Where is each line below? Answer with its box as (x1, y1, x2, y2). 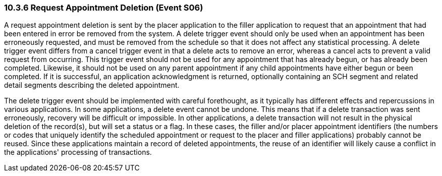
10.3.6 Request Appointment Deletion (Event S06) (4, 3, 203, 13)
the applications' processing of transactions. (4, 148, 152, 157)
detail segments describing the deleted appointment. (4, 81, 180, 90)
